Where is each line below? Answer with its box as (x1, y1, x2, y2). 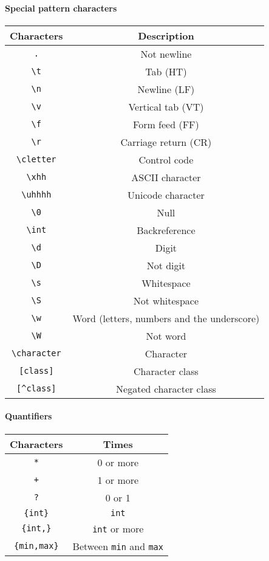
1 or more (97, 472, 139, 487)
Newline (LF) (137, 81, 195, 96)
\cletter (16, 154, 56, 165)
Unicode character (128, 187, 205, 202)
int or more (92, 521, 144, 535)
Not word (146, 328, 186, 343)
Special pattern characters (5, 1, 117, 14)
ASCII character (131, 170, 201, 184)
